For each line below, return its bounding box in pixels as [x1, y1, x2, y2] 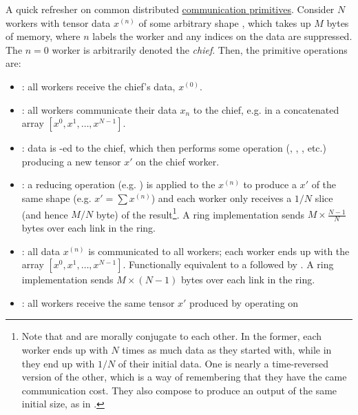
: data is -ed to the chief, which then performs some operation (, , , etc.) [21, 141, 326, 155]
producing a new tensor [21, 154, 121, 168]
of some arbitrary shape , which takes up [138, 15, 311, 30]
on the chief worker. [136, 154, 220, 168]
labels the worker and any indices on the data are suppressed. [92, 29, 352, 43]
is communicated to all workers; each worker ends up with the [88, 243, 350, 258]
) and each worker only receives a [151, 190, 292, 205]
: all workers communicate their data [21, 102, 177, 117]
